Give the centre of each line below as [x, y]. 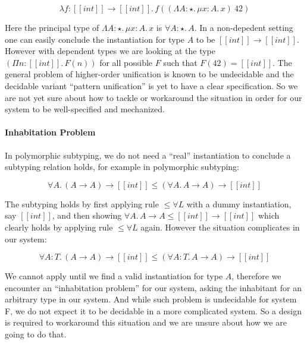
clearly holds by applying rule [59, 227]
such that [180, 62]
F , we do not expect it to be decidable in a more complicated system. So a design [153, 310]
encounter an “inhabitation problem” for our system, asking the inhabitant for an [153, 287]
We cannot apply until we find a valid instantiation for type [114, 276]
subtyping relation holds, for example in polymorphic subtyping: [122, 167]
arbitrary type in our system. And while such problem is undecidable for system [151, 299]
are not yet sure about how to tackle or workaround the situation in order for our [153, 97]
